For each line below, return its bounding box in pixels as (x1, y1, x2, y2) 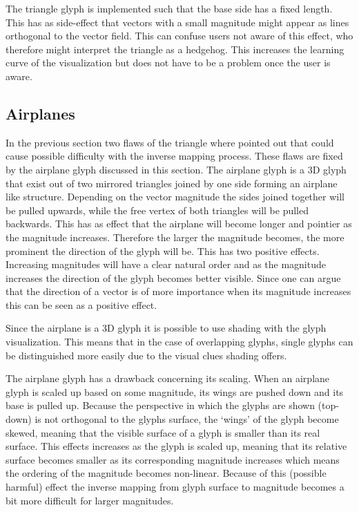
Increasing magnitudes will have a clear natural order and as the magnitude (6, 257, 326, 272)
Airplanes (6, 102, 75, 124)
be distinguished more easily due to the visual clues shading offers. (6, 348, 287, 362)
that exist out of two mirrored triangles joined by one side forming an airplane (6, 176, 338, 190)
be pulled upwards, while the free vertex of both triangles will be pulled (6, 202, 309, 217)
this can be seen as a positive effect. (6, 297, 157, 312)
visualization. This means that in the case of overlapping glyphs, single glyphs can (6, 334, 353, 349)
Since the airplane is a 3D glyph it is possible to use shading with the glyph (6, 321, 327, 335)
